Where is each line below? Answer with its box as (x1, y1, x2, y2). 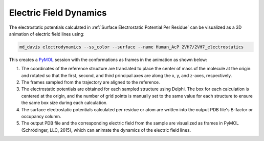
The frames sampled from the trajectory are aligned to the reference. (21, 80, 160, 85)
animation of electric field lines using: (9, 31, 85, 37)
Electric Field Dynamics (9, 7, 107, 18)
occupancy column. (21, 114, 61, 120)
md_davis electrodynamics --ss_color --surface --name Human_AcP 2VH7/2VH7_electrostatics (19, 44, 244, 50)
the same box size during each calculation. (21, 100, 108, 106)
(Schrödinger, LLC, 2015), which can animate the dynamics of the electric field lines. (21, 127, 191, 133)
